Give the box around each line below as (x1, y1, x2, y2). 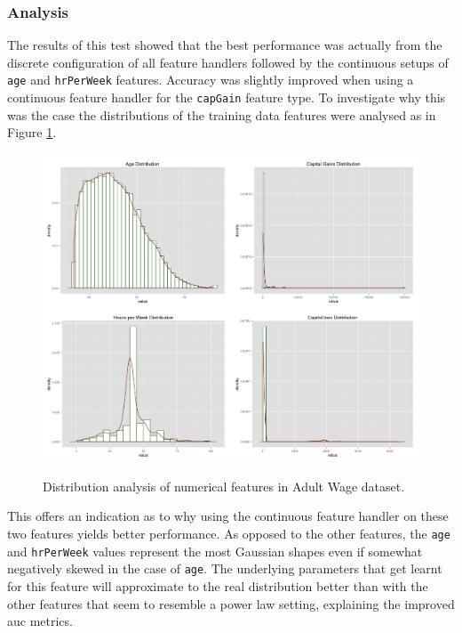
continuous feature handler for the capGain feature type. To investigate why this (7, 88, 446, 107)
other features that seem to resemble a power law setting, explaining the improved (7, 594, 455, 613)
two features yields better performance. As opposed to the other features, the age (7, 523, 450, 542)
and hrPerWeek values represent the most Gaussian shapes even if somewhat (7, 541, 423, 560)
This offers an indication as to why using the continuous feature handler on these (7, 507, 449, 525)
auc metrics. (7, 612, 73, 630)
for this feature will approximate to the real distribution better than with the (7, 576, 428, 595)
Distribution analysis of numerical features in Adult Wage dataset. (43, 476, 405, 495)
